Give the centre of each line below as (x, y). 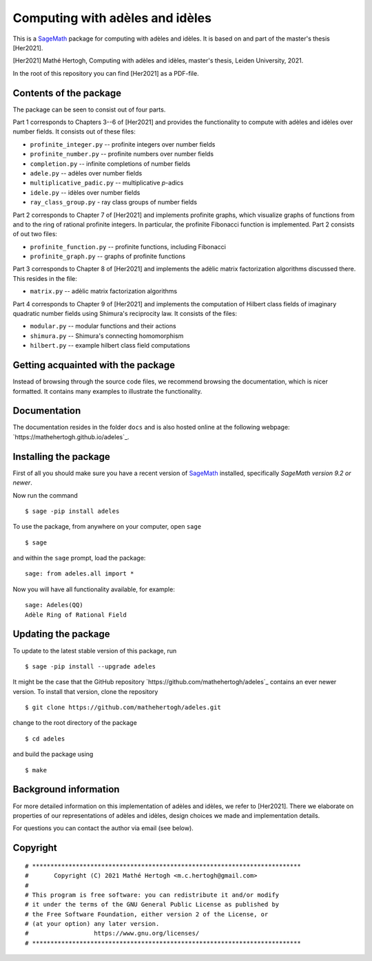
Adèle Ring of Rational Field (76, 615)
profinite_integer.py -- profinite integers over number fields (123, 144)
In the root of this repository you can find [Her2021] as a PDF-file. (106, 73)
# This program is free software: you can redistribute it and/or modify (152, 895)
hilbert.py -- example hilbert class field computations (110, 346)
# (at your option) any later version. (92, 924)
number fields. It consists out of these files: (74, 131)
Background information (66, 789)
